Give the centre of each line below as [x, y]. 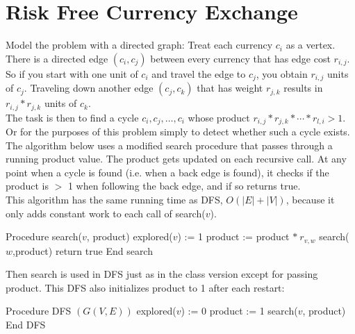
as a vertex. [311, 45]
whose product [219, 117]
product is [27, 186]
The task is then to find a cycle [72, 117]
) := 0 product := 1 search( [239, 311]
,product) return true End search [83, 250]
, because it [310, 200]
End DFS [26, 325]
